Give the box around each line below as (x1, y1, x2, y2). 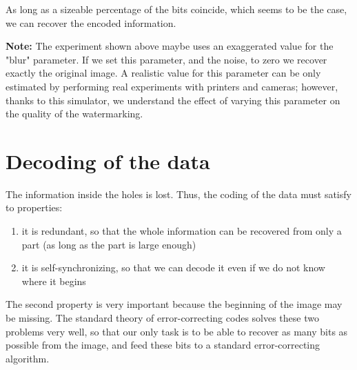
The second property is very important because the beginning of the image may (6, 297, 343, 311)
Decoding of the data (6, 146, 210, 175)
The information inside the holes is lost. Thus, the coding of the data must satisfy (6, 186, 351, 201)
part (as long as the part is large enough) (21, 237, 196, 251)
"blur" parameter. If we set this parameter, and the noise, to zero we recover (6, 52, 327, 66)
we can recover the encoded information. (6, 15, 176, 30)
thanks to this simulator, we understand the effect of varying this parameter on (6, 92, 340, 107)
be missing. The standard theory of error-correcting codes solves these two (6, 311, 319, 325)
